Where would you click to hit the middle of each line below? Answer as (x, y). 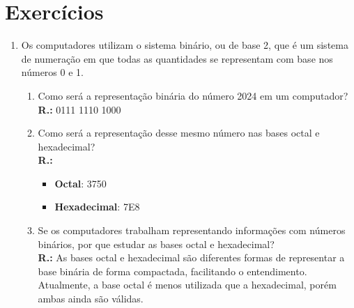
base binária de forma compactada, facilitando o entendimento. (172, 271)
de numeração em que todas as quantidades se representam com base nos (177, 58)
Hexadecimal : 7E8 (97, 207)
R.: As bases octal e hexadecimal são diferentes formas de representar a (191, 257)
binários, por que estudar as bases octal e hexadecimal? (156, 244)
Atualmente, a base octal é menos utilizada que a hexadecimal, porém (187, 285)
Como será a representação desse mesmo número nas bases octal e (179, 133)
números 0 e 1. (52, 72)
